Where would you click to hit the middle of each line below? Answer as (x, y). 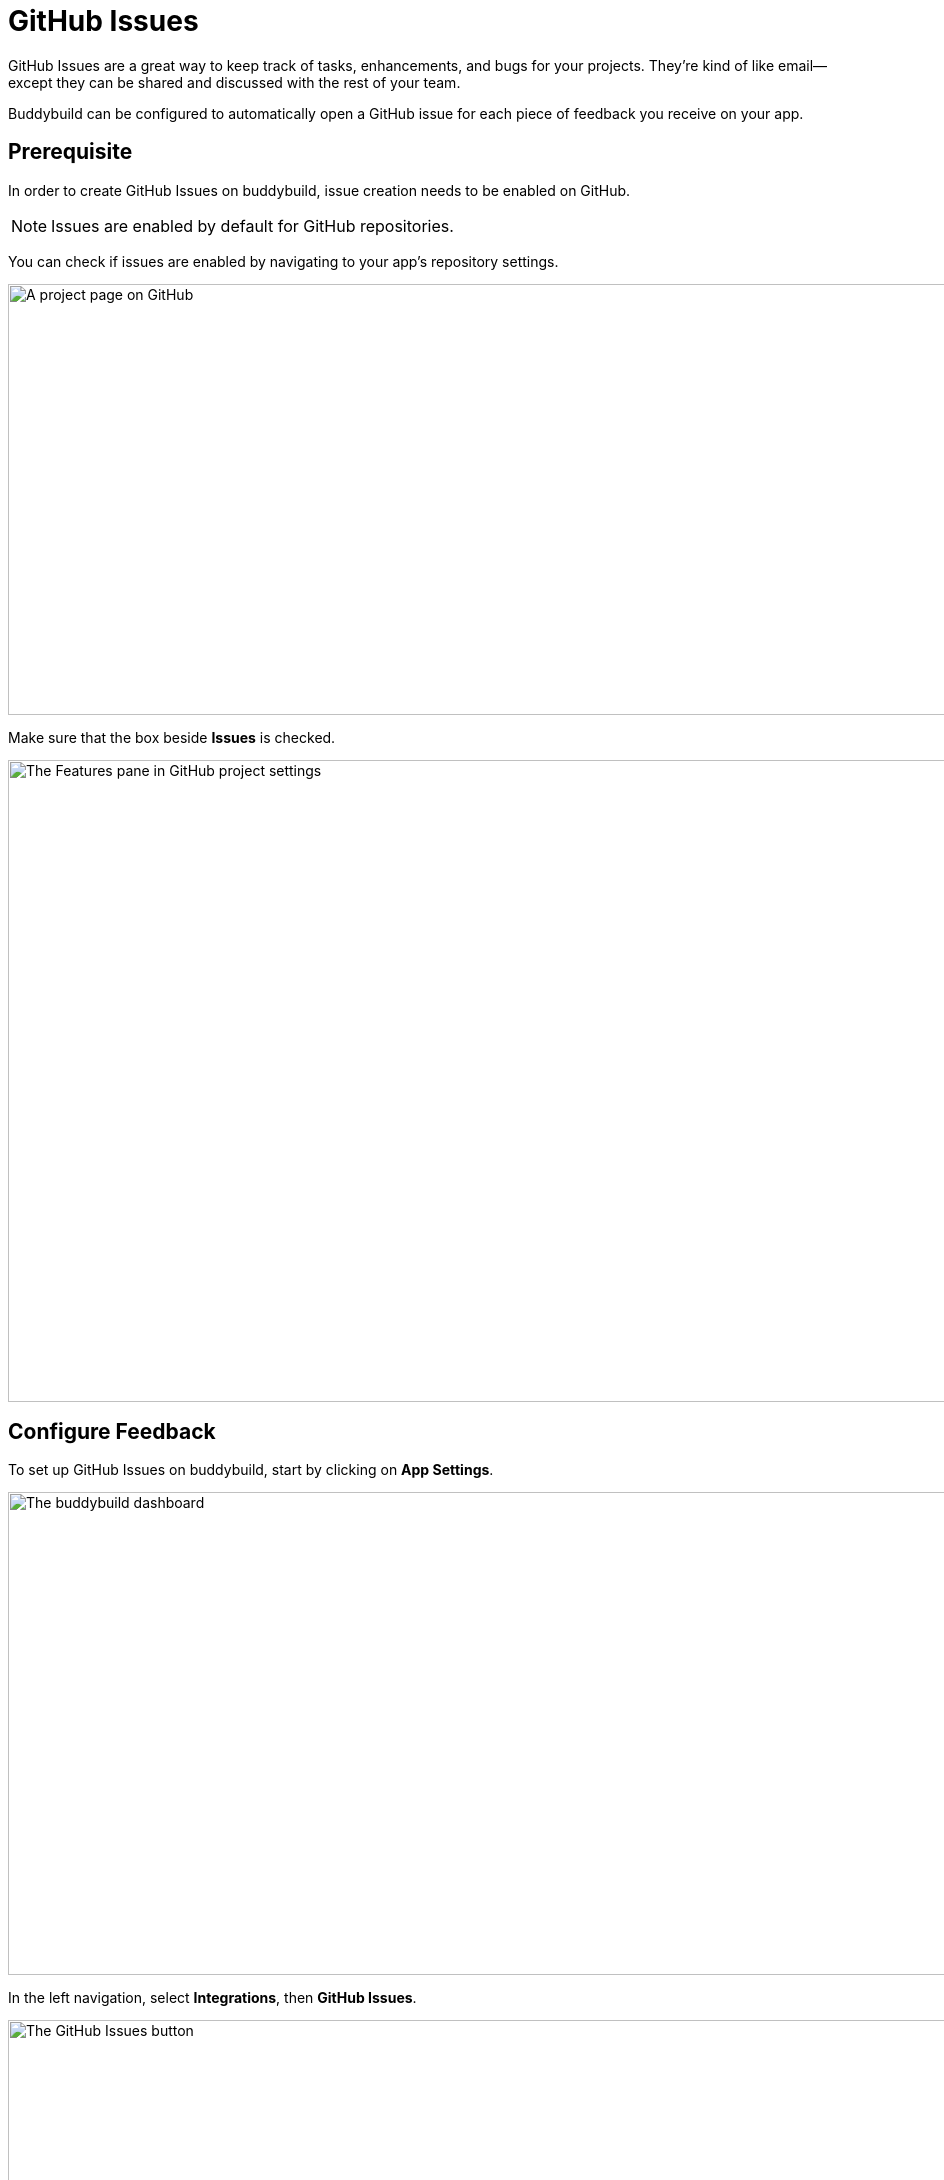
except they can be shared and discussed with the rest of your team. (234, 82)
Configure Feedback (112, 1432)
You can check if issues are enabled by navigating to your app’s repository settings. (283, 261)
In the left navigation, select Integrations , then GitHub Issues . (212, 1998)
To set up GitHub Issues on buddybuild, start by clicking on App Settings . (251, 1470)
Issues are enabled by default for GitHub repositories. (252, 225)
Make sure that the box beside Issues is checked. (172, 737)
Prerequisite (70, 152)
